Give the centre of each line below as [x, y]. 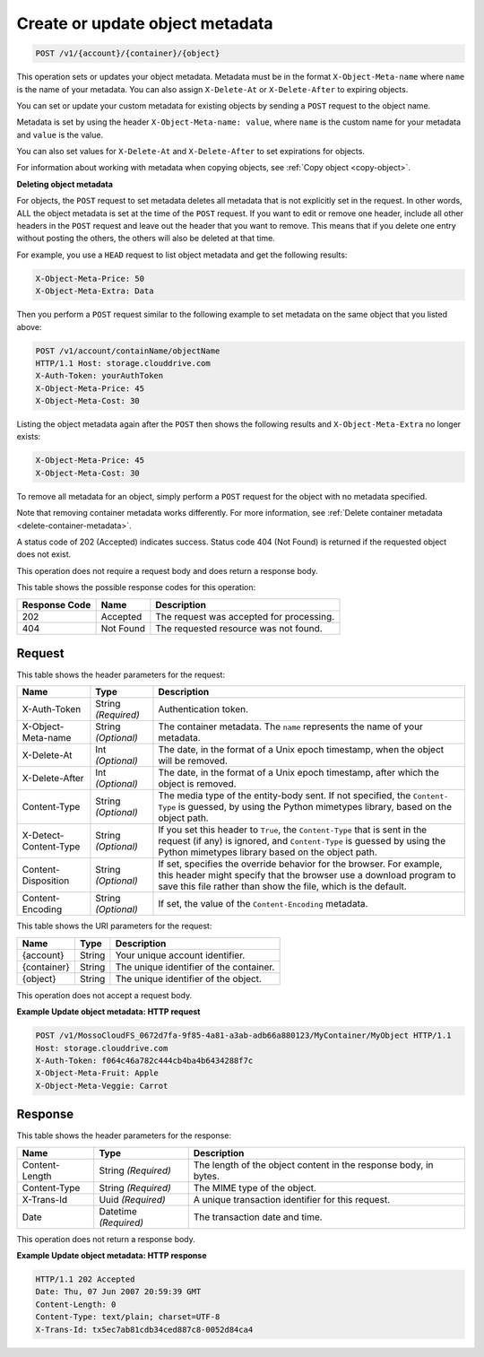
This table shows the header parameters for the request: [121, 675]
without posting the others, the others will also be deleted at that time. [146, 239]
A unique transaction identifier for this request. [291, 1199]
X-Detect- [43, 836]
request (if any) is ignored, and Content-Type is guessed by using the [302, 841]
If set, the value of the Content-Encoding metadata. [263, 904]
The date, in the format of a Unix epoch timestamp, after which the [298, 773]
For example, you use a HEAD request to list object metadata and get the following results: [182, 255]
